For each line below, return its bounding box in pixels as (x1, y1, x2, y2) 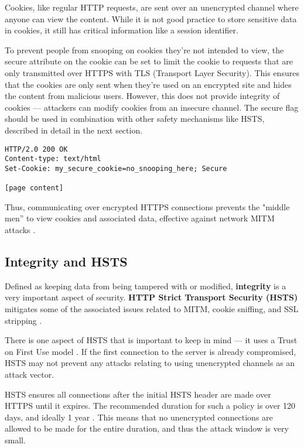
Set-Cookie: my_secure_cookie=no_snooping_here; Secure (5, 164, 227, 173)
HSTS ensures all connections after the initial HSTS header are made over (5, 388, 271, 400)
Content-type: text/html (5, 155, 101, 163)
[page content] (5, 184, 64, 193)
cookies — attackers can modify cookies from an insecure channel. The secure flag (5, 101, 299, 113)
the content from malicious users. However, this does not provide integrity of (5, 90, 280, 102)
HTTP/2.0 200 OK (5, 145, 68, 153)
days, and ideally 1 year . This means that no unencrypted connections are (5, 411, 273, 423)
